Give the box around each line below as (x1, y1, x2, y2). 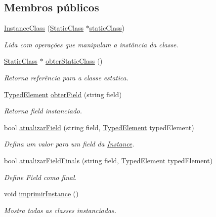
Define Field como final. (4, 172, 77, 182)
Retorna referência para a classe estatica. (4, 72, 129, 82)
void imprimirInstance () (4, 188, 79, 199)
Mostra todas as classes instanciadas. (4, 205, 117, 215)
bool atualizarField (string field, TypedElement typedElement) (4, 122, 194, 132)
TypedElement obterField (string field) (4, 89, 122, 99)
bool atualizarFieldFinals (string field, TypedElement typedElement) (4, 155, 213, 165)
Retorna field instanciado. (4, 106, 82, 116)
